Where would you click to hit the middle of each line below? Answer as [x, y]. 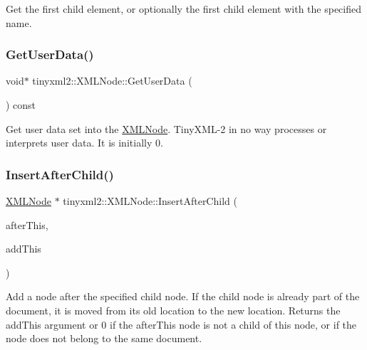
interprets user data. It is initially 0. [84, 143]
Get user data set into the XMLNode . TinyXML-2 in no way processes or [166, 128]
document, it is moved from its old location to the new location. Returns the [173, 310]
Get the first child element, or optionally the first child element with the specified [183, 9]
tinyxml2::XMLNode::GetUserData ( [112, 81]
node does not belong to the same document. [104, 338]
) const [21, 105]
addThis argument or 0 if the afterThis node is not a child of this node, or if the [181, 324]
